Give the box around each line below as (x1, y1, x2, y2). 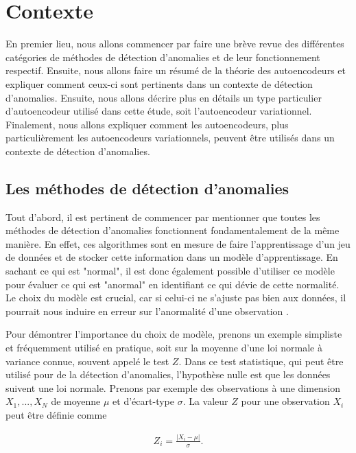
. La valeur (182, 394, 228, 408)
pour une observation (241, 394, 330, 408)
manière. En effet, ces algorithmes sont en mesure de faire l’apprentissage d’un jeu (5, 236, 351, 251)
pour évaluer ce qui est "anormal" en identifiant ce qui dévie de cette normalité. (5, 277, 340, 291)
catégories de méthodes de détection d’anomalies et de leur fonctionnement (5, 49, 320, 64)
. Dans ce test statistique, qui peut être (178, 353, 344, 368)
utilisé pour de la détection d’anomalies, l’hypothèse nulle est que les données (5, 367, 331, 382)
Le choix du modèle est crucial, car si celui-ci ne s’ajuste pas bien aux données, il (5, 290, 346, 305)
